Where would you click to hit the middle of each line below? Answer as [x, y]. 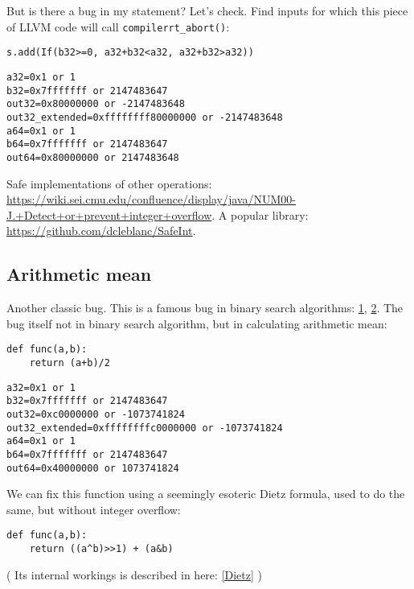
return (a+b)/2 [70, 362]
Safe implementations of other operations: [109, 183]
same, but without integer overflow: [94, 509]
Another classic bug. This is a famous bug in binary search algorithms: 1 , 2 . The [205, 308]
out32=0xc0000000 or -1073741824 [96, 414]
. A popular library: [260, 214]
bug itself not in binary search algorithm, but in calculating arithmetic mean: [197, 323]
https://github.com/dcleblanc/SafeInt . [101, 231]
